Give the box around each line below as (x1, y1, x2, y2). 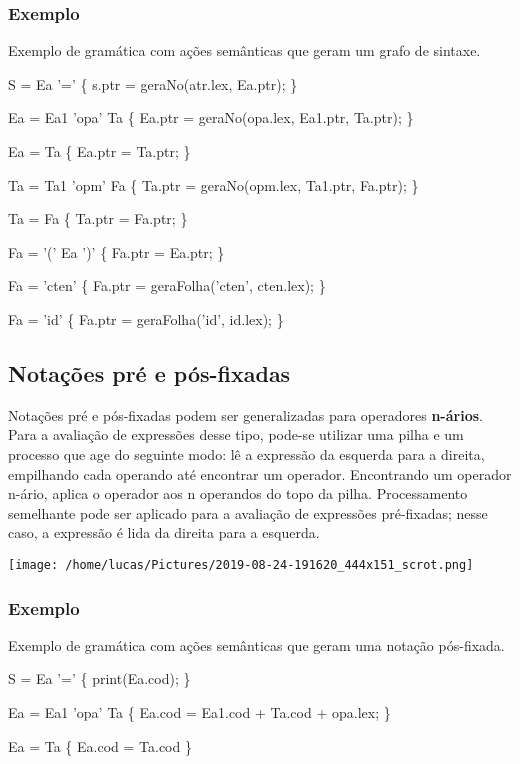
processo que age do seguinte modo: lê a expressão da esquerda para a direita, (8, 443, 485, 464)
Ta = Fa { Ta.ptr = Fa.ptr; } (8, 208, 188, 229)
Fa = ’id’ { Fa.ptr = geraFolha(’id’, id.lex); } (8, 308, 284, 329)
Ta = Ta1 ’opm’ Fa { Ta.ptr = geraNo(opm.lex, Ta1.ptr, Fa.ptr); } (8, 174, 419, 195)
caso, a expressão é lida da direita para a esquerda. (8, 522, 320, 543)
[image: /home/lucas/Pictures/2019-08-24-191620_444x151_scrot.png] (8, 557, 474, 572)
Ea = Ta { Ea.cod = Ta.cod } (8, 735, 192, 756)
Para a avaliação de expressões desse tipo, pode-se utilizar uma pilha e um (8, 424, 464, 445)
